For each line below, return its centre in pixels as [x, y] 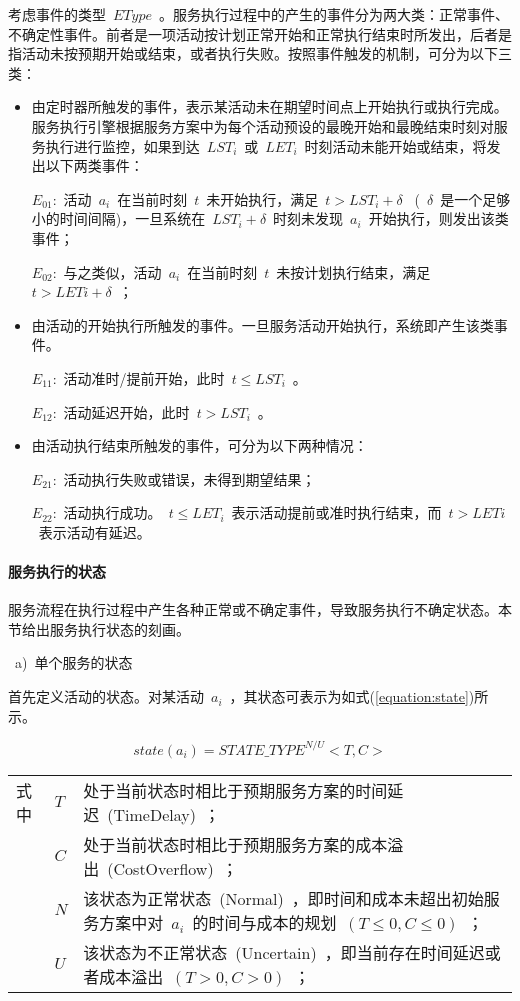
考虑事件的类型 [57, 14]
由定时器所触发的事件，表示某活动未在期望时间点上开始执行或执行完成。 [269, 106]
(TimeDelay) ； [163, 814]
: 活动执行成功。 [107, 512]
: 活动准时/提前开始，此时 [138, 377]
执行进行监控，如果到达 [122, 145]
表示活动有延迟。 [94, 531]
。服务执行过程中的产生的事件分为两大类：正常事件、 [333, 14]
